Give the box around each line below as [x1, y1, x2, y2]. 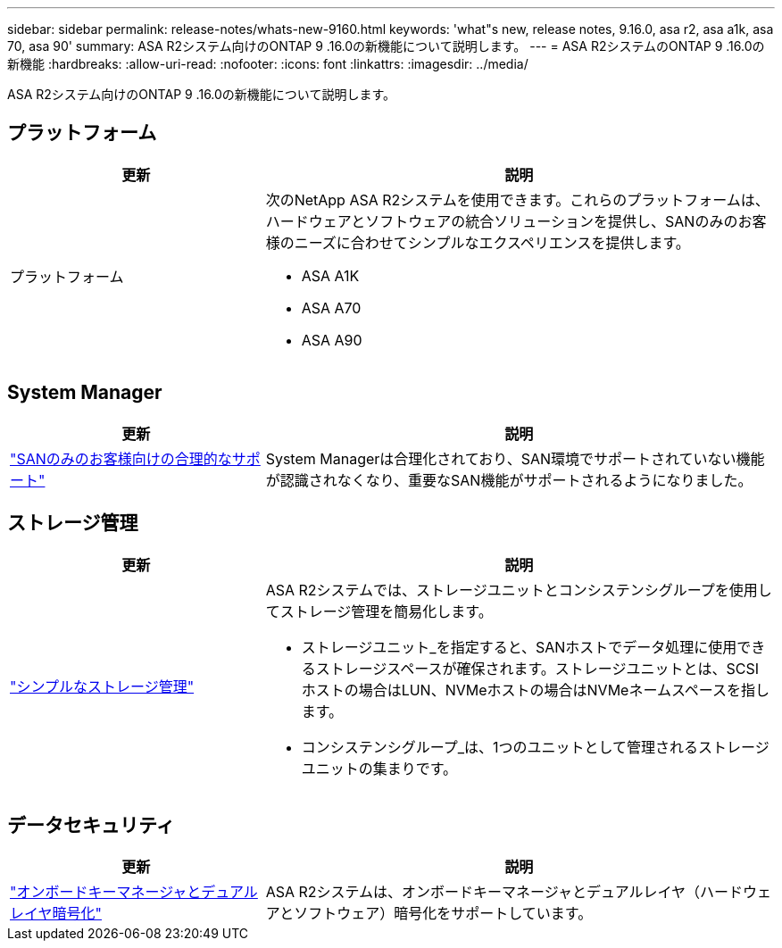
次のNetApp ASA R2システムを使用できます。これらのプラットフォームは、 [265, 190, 770, 209]
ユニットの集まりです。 [301, 759, 458, 778]
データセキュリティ [7, 813, 175, 836]
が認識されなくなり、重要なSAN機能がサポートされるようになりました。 [265, 470, 753, 489]
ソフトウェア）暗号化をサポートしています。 [294, 904, 593, 923]
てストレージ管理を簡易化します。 [265, 602, 493, 620]
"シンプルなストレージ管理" [10, 677, 195, 695]
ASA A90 [301, 330, 362, 349]
